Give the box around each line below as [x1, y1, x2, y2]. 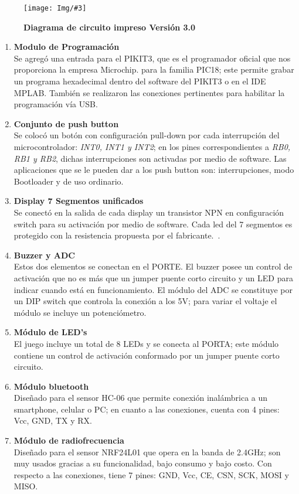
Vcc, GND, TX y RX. [13, 414, 92, 427]
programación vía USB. [13, 98, 98, 110]
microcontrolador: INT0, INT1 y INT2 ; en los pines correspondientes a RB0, [13, 141, 291, 152]
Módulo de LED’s [13, 326, 87, 338]
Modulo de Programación [13, 40, 120, 53]
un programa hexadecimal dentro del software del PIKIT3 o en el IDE [13, 75, 266, 87]
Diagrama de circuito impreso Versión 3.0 [23, 21, 196, 33]
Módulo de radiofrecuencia [13, 434, 124, 447]
